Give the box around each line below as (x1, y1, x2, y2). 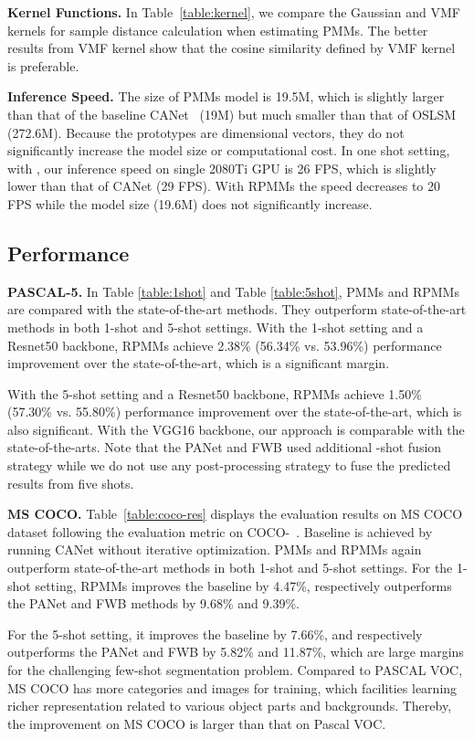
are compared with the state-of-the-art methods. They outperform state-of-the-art (7, 300, 467, 319)
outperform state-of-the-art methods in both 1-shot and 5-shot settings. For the (7, 558, 453, 577)
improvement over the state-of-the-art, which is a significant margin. (7, 354, 390, 373)
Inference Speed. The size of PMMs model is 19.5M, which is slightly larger (7, 87, 445, 106)
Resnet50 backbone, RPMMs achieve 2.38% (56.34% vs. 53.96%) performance (7, 335, 442, 354)
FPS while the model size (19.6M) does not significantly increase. (7, 194, 373, 213)
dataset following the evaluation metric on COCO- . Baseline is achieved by (7, 522, 433, 541)
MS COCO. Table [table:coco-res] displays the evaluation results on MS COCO (7, 504, 463, 523)
